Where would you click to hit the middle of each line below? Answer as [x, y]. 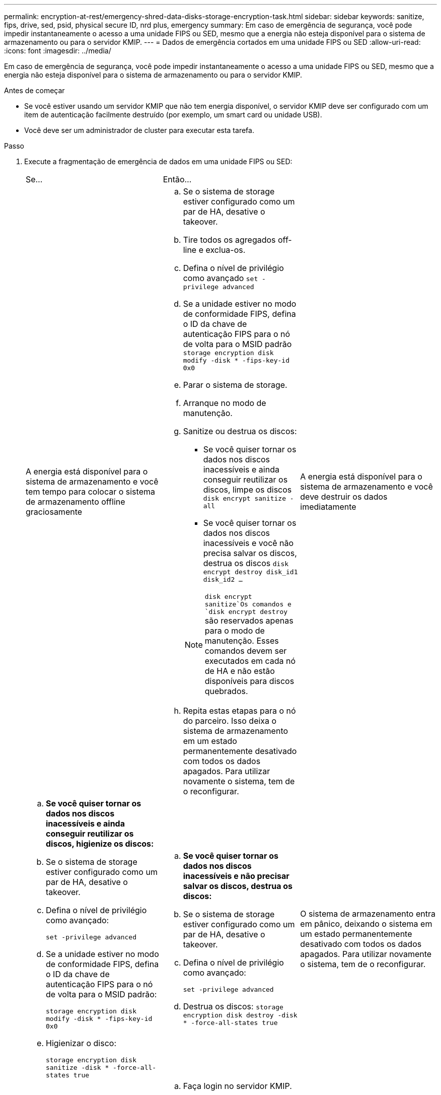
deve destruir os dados [344, 496]
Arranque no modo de [225, 403]
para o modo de [235, 631]
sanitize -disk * [78, 1068]
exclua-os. [226, 250]
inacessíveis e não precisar [236, 876]
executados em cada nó [250, 661]
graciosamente [54, 511]
